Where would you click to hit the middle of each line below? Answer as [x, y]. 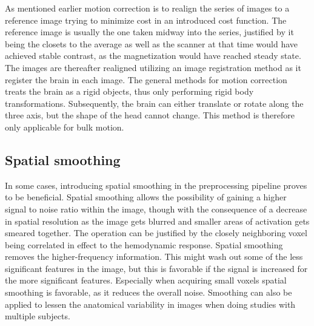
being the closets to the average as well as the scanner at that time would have [151, 43]
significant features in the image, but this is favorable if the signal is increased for [156, 268]
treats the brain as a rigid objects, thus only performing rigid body [129, 91]
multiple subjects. [38, 316]
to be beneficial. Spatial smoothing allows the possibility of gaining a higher [146, 197]
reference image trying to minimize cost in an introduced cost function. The [146, 20]
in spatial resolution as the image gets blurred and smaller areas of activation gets [157, 221]
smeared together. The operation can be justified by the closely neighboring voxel [156, 233]
